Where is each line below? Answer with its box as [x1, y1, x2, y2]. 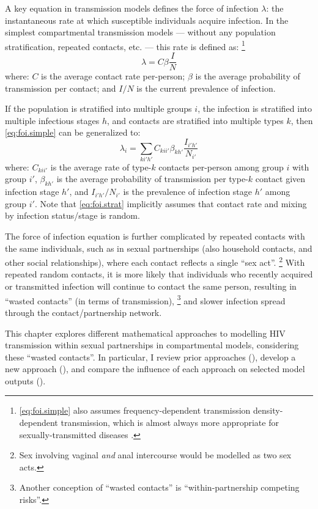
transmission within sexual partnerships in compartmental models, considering [5, 339, 299, 351]
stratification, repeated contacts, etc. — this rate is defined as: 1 [5, 38, 245, 53]
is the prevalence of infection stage [123, 185, 253, 198]
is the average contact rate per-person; [41, 70, 185, 82]
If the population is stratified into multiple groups [5, 102, 192, 115]
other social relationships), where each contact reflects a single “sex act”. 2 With [5, 254, 305, 268]
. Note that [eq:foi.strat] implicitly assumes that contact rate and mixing [34, 197, 307, 210]
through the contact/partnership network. [5, 306, 162, 318]
